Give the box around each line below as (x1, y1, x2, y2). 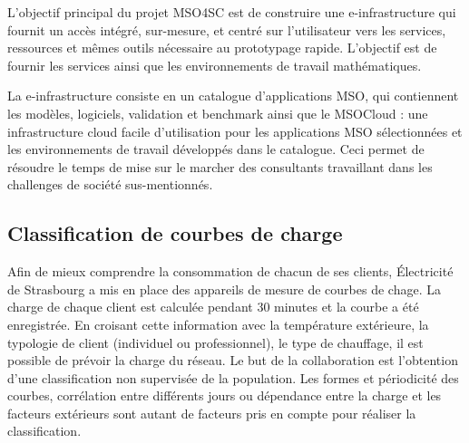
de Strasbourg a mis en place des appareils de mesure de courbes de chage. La (7, 279, 441, 298)
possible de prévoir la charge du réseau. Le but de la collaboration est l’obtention (7, 351, 458, 370)
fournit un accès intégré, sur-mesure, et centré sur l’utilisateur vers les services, (7, 20, 446, 39)
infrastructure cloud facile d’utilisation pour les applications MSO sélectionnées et (7, 121, 463, 140)
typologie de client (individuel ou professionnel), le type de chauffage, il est (7, 332, 424, 352)
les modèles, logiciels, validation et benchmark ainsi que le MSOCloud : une (7, 103, 428, 122)
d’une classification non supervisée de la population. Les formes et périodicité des (7, 368, 459, 387)
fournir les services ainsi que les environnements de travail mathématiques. (7, 55, 422, 74)
